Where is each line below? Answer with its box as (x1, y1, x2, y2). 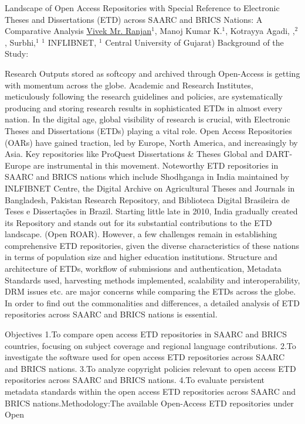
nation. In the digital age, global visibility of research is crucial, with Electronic (5, 113, 290, 125)
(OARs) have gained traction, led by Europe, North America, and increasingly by (5, 136, 298, 148)
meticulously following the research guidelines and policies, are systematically (5, 90, 283, 102)
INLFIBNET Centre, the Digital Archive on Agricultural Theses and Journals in (5, 182, 295, 194)
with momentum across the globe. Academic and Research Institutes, (5, 78, 253, 91)
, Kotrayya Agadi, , (225, 25, 295, 37)
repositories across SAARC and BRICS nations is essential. (5, 308, 218, 320)
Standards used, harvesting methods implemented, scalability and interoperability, (5, 273, 300, 286)
